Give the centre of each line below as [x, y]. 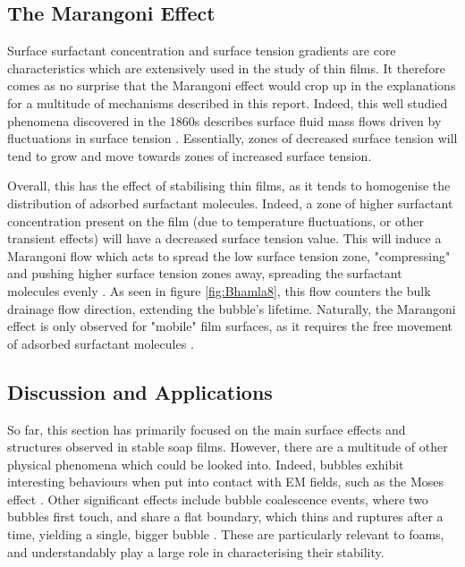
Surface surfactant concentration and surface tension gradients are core [202, 51]
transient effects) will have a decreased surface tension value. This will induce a [224, 238]
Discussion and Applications [140, 391]
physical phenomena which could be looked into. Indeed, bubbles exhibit [206, 464]
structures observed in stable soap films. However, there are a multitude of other [228, 447]
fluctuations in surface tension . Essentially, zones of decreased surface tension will [232, 138]
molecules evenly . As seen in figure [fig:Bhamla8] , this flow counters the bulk [219, 290]
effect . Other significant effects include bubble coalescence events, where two [218, 499]
